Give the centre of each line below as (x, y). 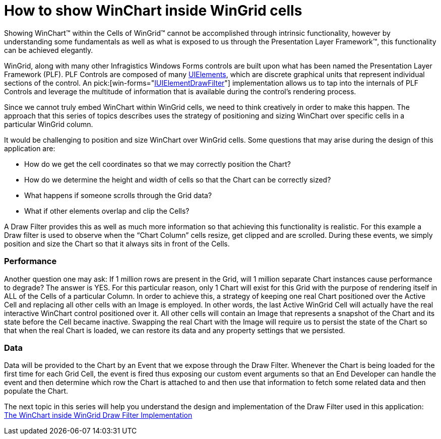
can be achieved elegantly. (49, 50)
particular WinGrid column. (49, 124)
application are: (30, 148)
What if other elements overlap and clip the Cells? (107, 211)
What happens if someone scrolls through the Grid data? (118, 195)
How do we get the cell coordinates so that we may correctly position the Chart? (157, 164)
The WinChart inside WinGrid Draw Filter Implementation (98, 415)
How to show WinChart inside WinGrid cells (153, 11)
